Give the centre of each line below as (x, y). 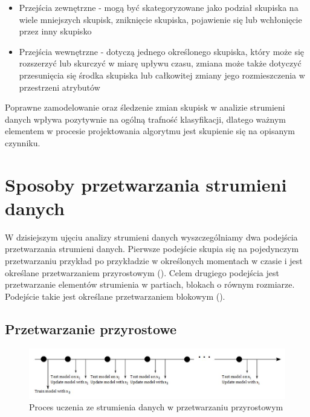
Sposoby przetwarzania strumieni (146, 184)
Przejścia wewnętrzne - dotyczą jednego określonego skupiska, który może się (162, 51)
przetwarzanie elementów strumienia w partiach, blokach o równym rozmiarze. (150, 284)
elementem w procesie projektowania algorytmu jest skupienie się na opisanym (150, 131)
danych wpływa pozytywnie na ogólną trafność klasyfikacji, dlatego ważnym (145, 119)
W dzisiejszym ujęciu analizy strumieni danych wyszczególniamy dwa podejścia (151, 237)
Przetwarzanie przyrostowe (91, 328)
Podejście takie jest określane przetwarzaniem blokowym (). (115, 296)
